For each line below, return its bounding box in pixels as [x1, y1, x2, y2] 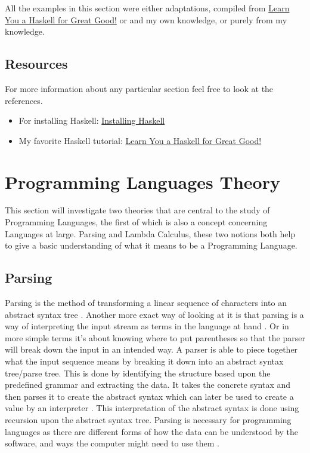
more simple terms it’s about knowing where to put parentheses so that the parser [5, 331, 305, 344]
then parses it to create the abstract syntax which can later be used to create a [5, 390, 294, 402]
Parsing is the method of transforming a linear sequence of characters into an [5, 296, 287, 309]
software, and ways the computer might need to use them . [5, 437, 219, 449]
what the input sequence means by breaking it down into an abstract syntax [5, 355, 284, 368]
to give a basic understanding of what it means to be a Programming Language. [5, 239, 297, 252]
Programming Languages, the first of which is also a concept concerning [5, 216, 268, 228]
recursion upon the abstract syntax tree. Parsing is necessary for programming [5, 414, 292, 426]
